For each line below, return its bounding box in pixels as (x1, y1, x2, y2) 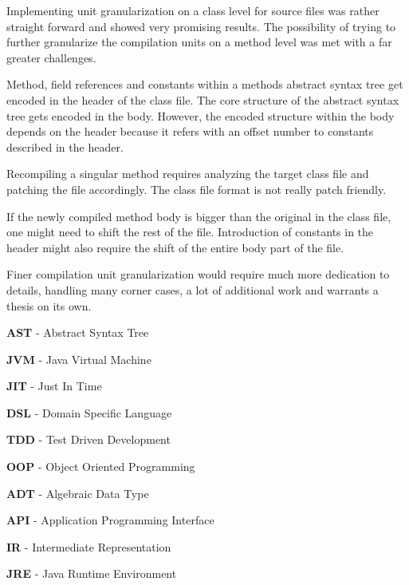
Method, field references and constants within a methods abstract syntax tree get (6, 76, 403, 93)
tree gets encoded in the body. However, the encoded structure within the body (6, 107, 395, 124)
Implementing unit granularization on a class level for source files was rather (6, 2, 380, 18)
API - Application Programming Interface (6, 512, 214, 528)
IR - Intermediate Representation (6, 538, 171, 555)
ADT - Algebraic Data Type (6, 484, 149, 501)
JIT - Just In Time (6, 377, 102, 394)
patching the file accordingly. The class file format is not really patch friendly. (6, 180, 387, 197)
